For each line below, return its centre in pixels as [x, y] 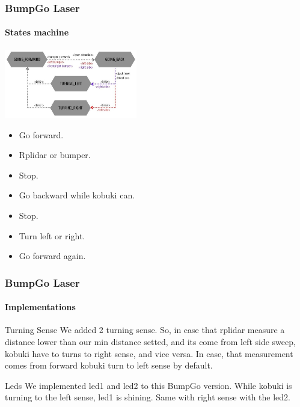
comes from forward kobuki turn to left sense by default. [109, 365]
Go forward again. [52, 256]
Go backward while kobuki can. [77, 195]
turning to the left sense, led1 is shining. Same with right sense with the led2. [148, 397]
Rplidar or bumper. [55, 155]
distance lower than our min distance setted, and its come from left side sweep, [150, 341]
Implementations [40, 307]
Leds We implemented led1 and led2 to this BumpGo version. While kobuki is [148, 385]
